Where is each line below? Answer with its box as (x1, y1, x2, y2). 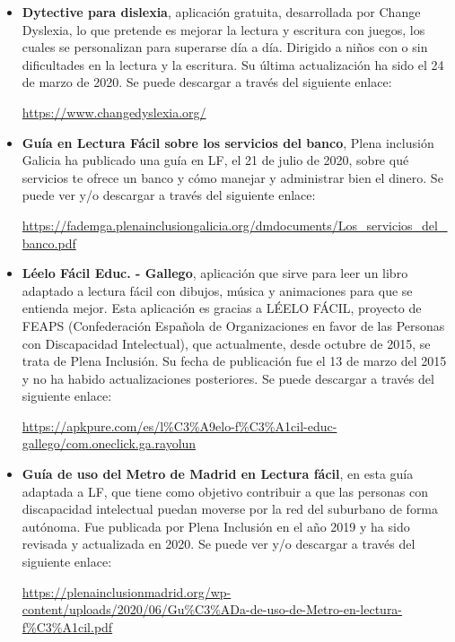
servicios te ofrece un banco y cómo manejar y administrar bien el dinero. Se (22, 168, 443, 187)
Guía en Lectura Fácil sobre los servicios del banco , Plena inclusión (22, 133, 434, 152)
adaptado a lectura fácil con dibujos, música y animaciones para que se (22, 281, 413, 299)
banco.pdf (22, 233, 76, 252)
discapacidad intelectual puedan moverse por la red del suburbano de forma (22, 499, 439, 518)
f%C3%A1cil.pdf (22, 617, 113, 636)
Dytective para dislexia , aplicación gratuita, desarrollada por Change (22, 3, 421, 21)
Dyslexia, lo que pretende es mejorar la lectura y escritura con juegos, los (22, 20, 425, 39)
